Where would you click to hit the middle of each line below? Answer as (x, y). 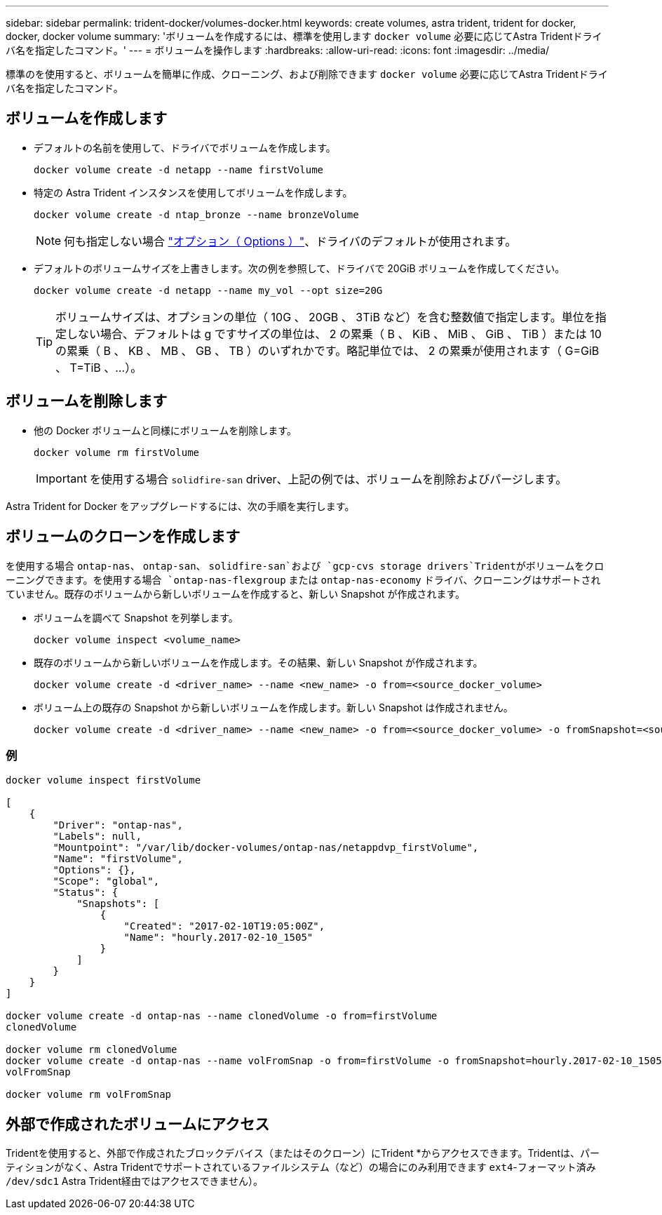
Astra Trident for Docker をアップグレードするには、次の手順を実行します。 (180, 506)
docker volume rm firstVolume (117, 452)
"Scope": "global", (106, 881)
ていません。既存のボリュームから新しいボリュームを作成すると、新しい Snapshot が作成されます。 (235, 593)
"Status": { (86, 893)
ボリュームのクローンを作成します (123, 537)
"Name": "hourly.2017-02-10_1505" (218, 938)
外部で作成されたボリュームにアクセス (138, 1124)
